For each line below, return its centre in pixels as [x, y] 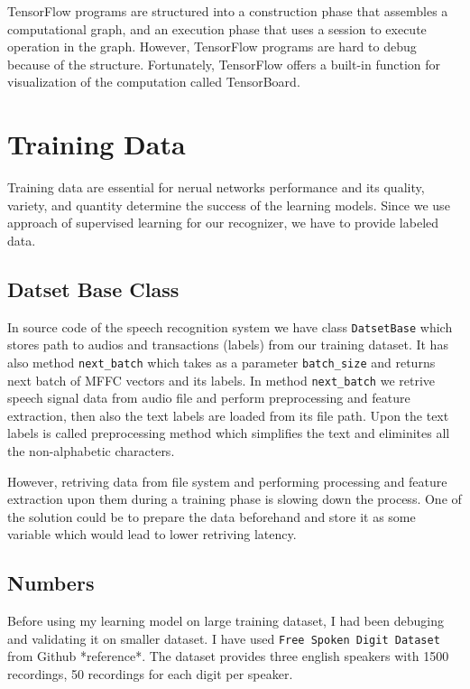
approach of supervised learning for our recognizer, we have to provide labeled [223, 223]
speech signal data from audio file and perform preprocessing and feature [209, 398]
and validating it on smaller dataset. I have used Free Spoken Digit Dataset [224, 638]
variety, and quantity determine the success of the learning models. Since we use [229, 205]
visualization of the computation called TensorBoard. [154, 82]
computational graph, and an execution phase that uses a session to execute [217, 28]
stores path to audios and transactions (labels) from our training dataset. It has [228, 344]
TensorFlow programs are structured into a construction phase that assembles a [228, 11]
